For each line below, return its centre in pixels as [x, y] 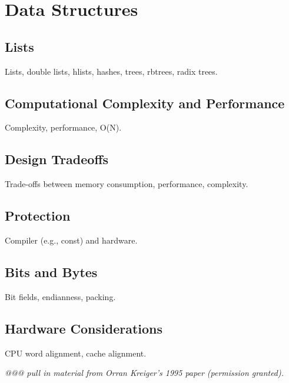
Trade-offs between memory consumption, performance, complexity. [127, 184]
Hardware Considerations [84, 328]
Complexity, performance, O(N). [63, 127]
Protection [38, 216]
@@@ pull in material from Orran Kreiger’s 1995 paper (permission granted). [144, 373]
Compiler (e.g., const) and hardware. [71, 240]
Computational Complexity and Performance [145, 103]
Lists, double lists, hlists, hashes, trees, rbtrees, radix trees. [111, 71]
